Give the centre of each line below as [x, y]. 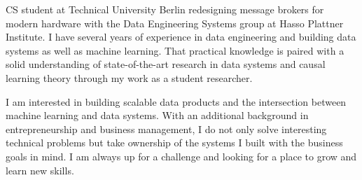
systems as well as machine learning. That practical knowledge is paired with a [175, 50]
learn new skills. [40, 170]
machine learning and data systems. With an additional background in [157, 115]
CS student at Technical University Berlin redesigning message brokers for [165, 9]
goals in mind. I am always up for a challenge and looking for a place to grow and [181, 156]
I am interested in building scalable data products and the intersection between [176, 101]
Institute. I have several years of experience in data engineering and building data [181, 37]
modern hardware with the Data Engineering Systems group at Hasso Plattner [175, 23]
